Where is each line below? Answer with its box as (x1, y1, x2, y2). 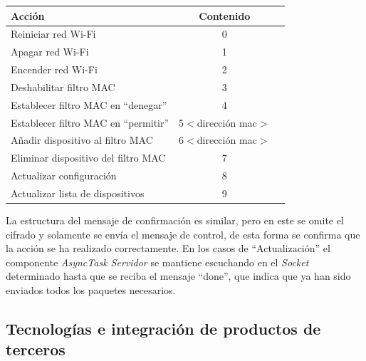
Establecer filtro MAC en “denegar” (11, 97, 167, 112)
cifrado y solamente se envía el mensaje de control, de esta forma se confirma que (6, 226, 360, 241)
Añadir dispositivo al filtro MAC (11, 132, 153, 147)
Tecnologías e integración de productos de (6, 317, 321, 339)
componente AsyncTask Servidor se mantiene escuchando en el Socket (6, 254, 309, 269)
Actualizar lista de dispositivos (11, 185, 145, 200)
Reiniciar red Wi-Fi (11, 26, 96, 41)
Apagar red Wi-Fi (11, 44, 89, 59)
